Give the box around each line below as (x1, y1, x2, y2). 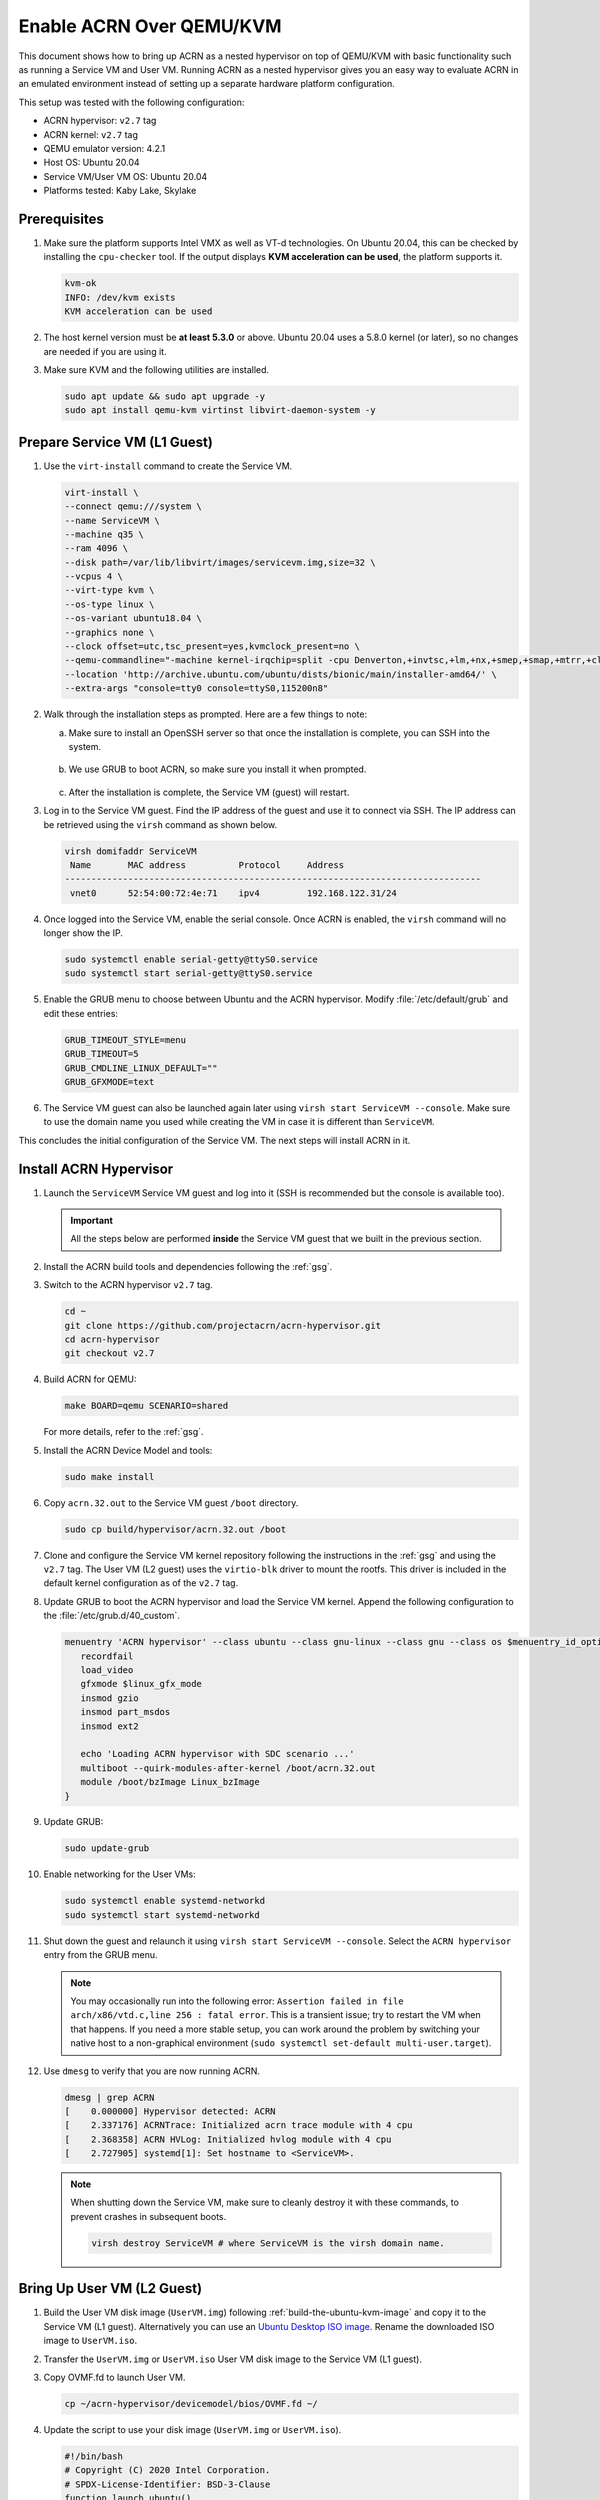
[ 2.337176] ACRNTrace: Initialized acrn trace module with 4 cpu (64, 2120, 413, 2131)
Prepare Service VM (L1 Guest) (18, 433, 214, 450)
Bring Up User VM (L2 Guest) (18, 2280, 203, 2297)
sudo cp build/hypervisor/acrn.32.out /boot (64, 1523, 287, 1535)
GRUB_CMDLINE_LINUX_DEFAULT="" (64, 1062, 219, 1074)
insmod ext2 (80, 1720, 139, 1732)
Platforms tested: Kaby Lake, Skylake (43, 185, 197, 197)
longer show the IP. (43, 927, 124, 939)
